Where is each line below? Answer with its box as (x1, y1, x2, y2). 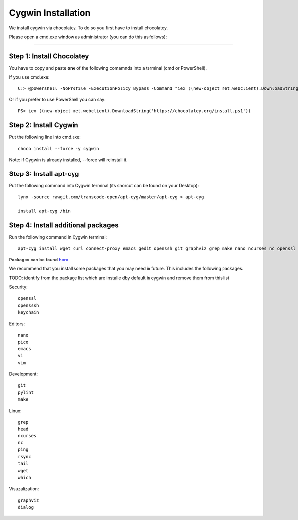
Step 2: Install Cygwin (9, 121, 79, 129)
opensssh (18, 302, 39, 308)
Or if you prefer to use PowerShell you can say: (9, 97, 106, 103)
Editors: (9, 321, 25, 327)
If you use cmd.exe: (9, 74, 50, 80)
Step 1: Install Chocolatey (9, 52, 89, 60)
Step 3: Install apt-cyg (9, 170, 79, 178)
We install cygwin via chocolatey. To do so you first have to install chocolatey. (9, 25, 168, 31)
